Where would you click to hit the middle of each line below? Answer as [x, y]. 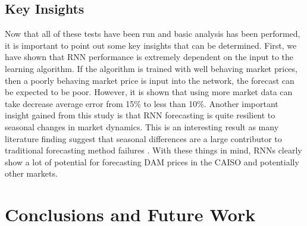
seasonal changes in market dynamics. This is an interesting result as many [142, 126]
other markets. [31, 173]
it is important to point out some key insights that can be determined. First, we [151, 45]
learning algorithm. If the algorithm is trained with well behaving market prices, [151, 68]
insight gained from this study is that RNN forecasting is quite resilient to [140, 115]
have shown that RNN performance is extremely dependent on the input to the [149, 57]
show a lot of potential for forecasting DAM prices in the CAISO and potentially [152, 161]
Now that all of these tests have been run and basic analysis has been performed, [153, 34]
